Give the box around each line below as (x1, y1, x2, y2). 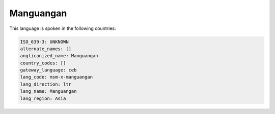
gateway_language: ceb (20, 67, 77, 73)
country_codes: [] (20, 60, 66, 66)
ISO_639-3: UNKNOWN (20, 39, 69, 45)
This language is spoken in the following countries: (9, 25, 116, 31)
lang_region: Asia (20, 95, 66, 101)
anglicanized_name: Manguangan (20, 53, 99, 59)
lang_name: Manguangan (20, 89, 77, 94)
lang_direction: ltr (20, 81, 71, 87)
